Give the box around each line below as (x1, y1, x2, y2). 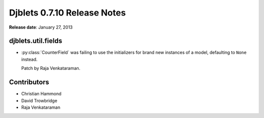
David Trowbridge (21, 98, 58, 103)
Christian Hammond (21, 91, 62, 97)
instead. (21, 56, 38, 62)
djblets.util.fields (9, 37, 63, 45)
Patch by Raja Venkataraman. (21, 66, 81, 71)
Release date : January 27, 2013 (9, 24, 73, 30)
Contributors (9, 78, 49, 86)
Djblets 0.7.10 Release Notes (9, 7, 126, 18)
